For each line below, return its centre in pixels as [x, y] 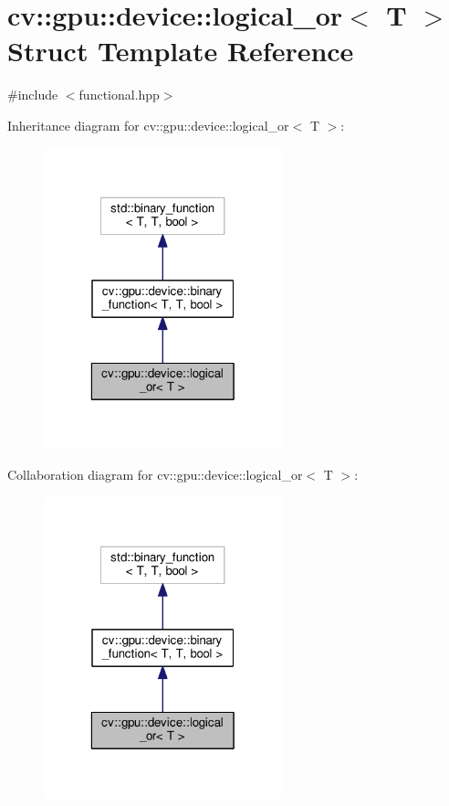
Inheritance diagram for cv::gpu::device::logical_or [148, 125]
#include [33, 95]
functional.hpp [119, 95]
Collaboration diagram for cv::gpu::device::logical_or [155, 475]
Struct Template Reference [181, 51]
